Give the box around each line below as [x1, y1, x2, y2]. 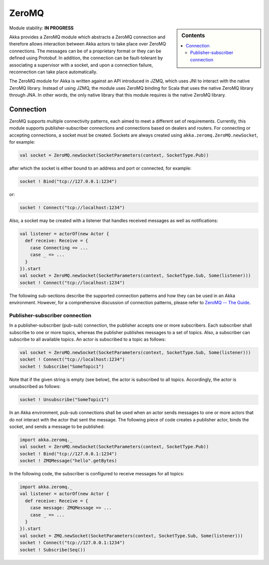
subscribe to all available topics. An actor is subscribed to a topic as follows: [9, 337, 166, 343]
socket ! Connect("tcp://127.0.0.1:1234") [19, 540, 125, 546]
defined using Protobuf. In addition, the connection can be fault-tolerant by [9, 55, 163, 61]
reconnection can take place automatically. [9, 69, 98, 75]
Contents [181, 32, 205, 39]
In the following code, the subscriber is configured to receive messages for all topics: [9, 471, 184, 477]
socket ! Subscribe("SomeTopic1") [19, 364, 104, 369]
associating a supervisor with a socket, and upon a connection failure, [9, 62, 153, 68]
